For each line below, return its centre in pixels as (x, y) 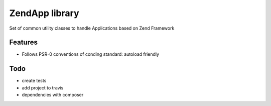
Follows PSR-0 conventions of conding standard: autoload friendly (91, 54)
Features (23, 42)
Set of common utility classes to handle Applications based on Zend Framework (92, 28)
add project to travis (43, 87)
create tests (34, 81)
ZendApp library (44, 13)
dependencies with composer (53, 95)
